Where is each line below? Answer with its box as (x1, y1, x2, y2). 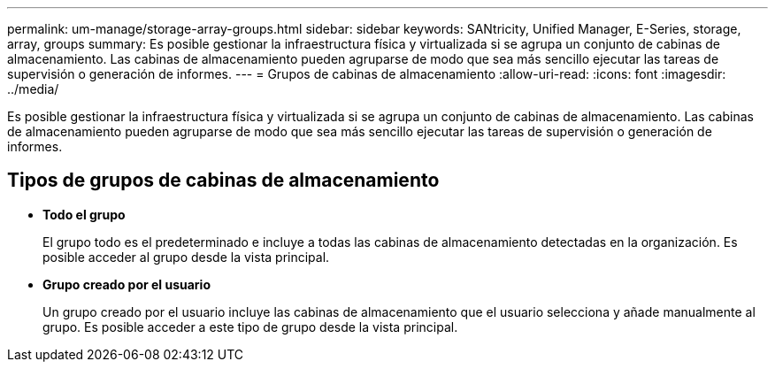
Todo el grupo (42, 206, 126, 222)
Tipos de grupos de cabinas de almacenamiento (7, 169, 440, 192)
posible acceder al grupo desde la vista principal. (42, 249, 330, 265)
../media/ (7, 81, 59, 96)
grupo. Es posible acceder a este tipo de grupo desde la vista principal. (42, 319, 458, 334)
